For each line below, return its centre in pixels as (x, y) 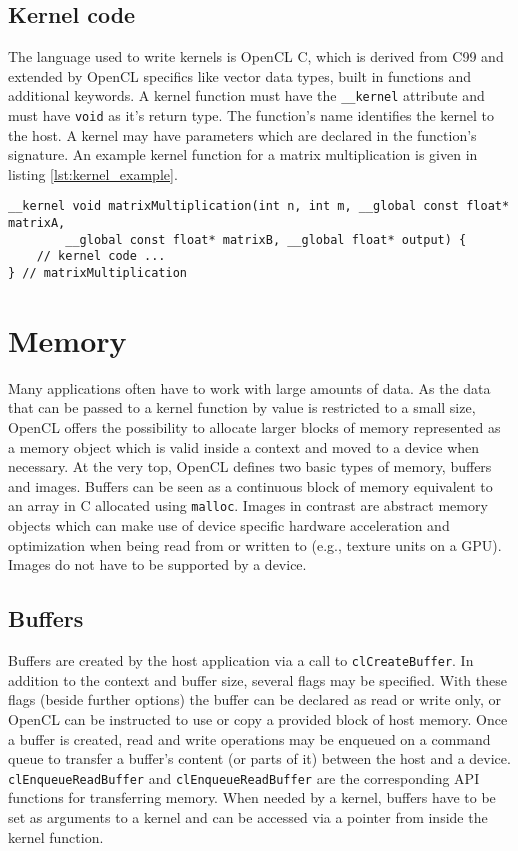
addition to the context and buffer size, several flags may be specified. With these (257, 679)
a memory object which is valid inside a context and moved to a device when (244, 446)
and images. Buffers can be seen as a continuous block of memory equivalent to (250, 485)
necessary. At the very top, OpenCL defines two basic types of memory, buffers (250, 466)
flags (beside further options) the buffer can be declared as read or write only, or (254, 699)
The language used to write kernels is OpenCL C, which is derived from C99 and (256, 56)
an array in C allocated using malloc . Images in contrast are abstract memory (248, 505)
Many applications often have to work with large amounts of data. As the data (249, 387)
